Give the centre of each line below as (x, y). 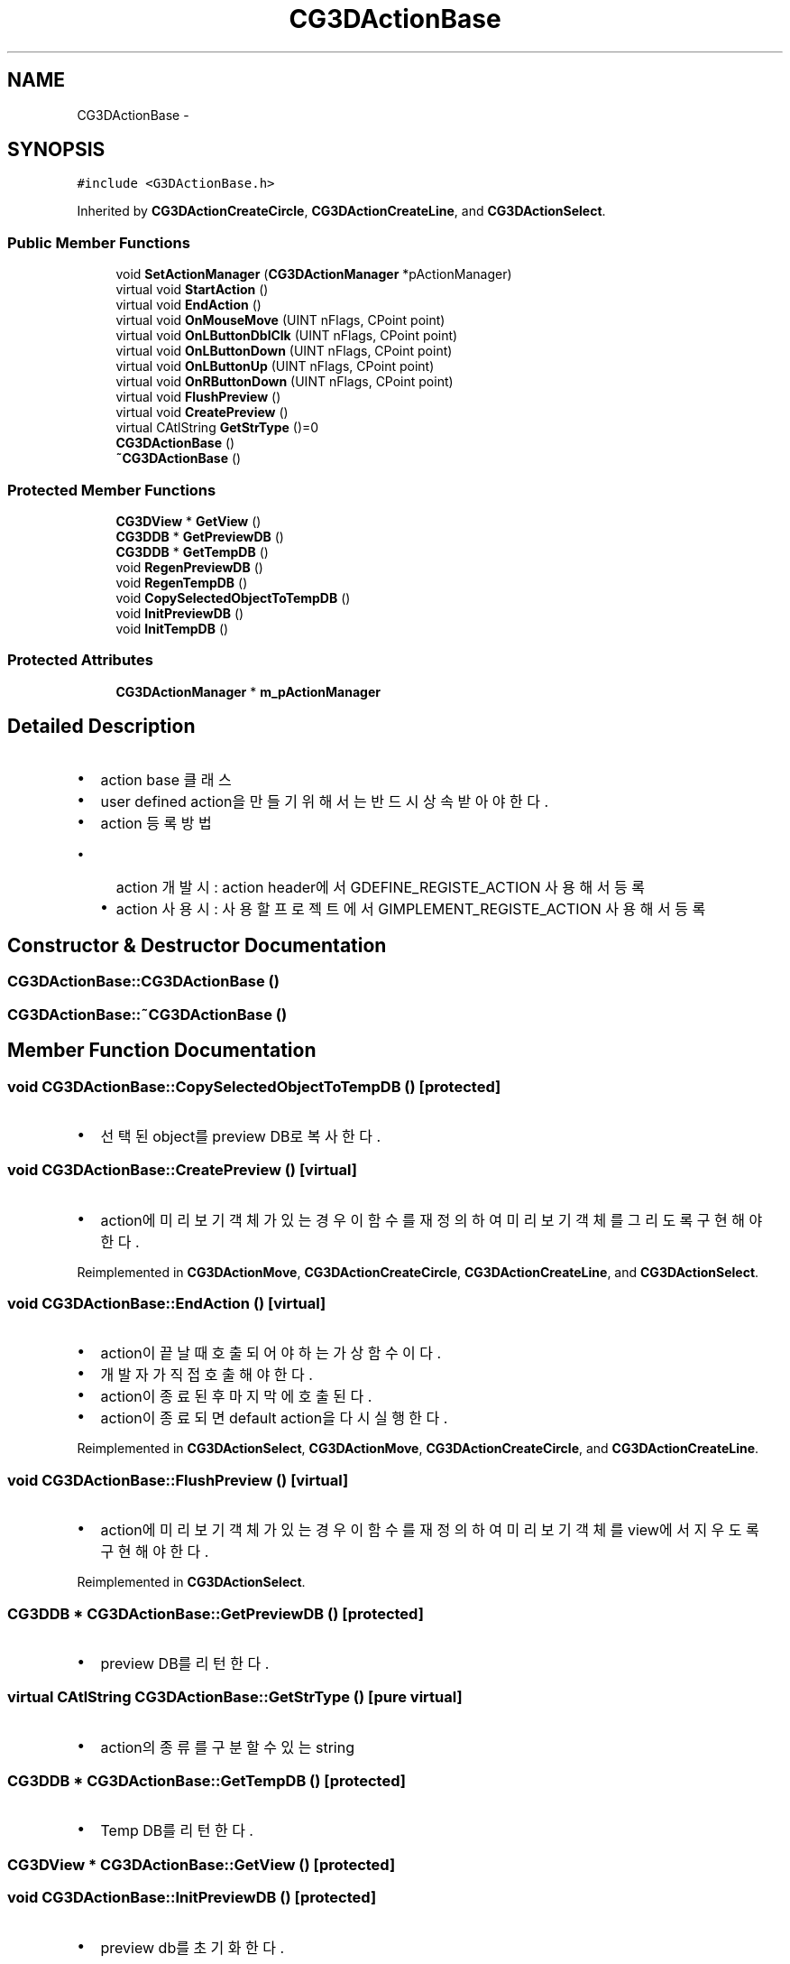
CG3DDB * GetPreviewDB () (200, 536)
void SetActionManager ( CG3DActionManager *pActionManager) (314, 274)
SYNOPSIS (56, 150)
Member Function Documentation (162, 1051)
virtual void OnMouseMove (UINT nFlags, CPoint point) (280, 320)
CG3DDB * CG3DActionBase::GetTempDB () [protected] (207, 1781)
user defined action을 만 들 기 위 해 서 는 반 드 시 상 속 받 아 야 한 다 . (325, 801)
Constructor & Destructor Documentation (197, 945)
